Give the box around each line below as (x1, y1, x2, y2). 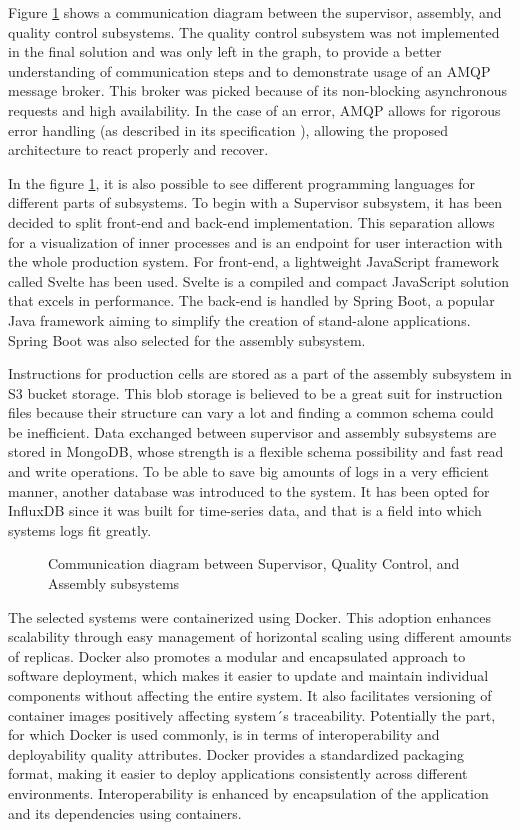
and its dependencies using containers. (8, 802, 242, 823)
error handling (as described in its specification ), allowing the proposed (8, 119, 449, 140)
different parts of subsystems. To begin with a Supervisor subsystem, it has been (8, 192, 503, 213)
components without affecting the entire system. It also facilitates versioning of (8, 685, 492, 705)
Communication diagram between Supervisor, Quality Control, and (48, 553, 460, 574)
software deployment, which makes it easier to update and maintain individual (8, 665, 489, 686)
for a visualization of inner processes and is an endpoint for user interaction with (8, 231, 503, 252)
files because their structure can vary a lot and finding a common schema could (8, 402, 494, 423)
